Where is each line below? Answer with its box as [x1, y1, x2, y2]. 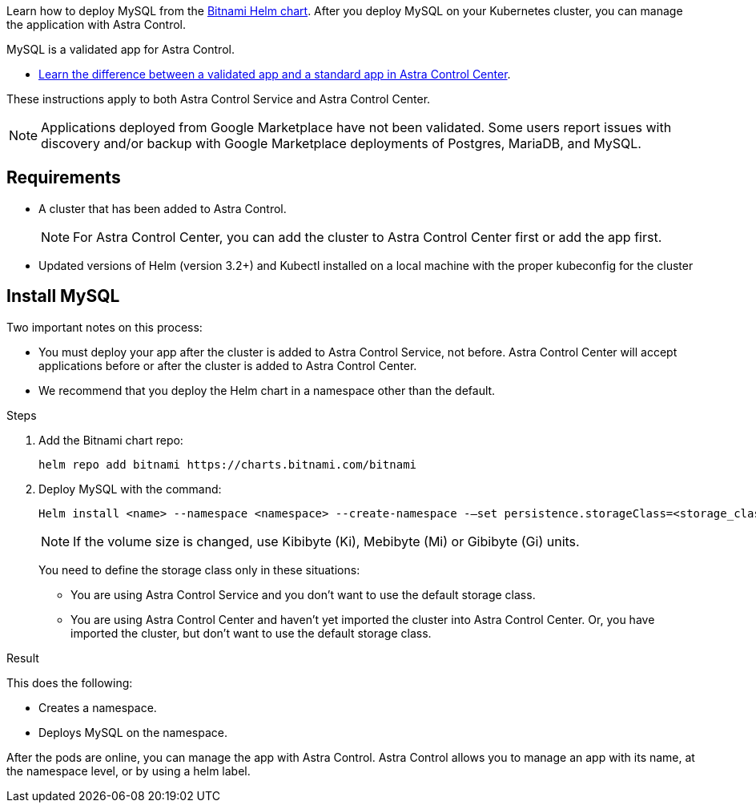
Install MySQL [6, 286, 120, 307]
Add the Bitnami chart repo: [38, 433, 183, 447]
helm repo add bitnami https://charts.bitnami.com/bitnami [38, 457, 417, 471]
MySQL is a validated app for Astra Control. [6, 42, 235, 56]
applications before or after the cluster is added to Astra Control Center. [38, 358, 417, 372]
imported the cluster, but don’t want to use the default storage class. [70, 626, 432, 640]
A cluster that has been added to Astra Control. [38, 201, 287, 215]
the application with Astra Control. [6, 18, 186, 31]
